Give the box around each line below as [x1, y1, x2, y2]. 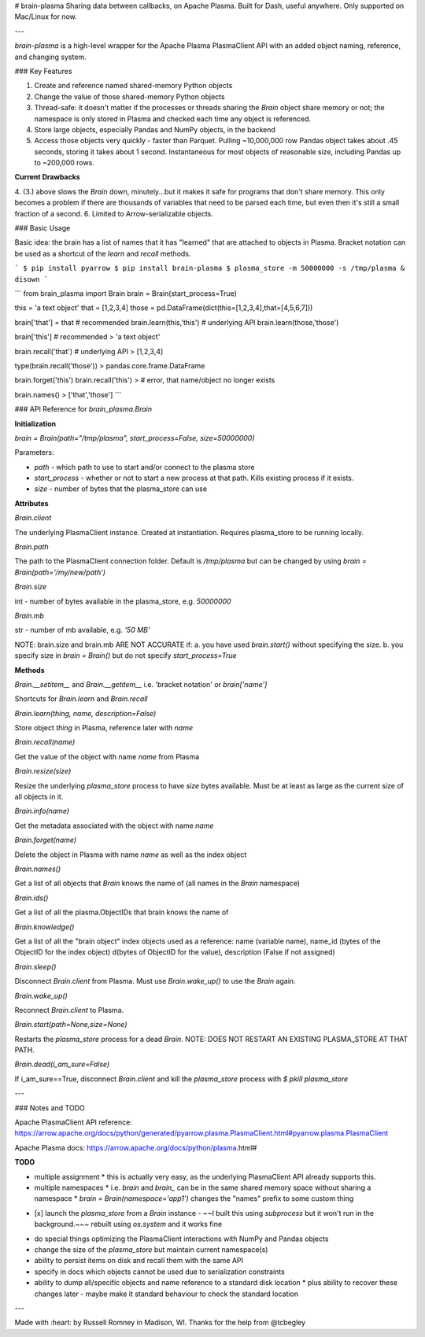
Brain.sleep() [14, 962, 57, 971]
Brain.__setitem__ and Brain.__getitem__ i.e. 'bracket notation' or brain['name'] [14, 679, 268, 689]
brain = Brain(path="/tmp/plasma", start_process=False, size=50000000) [14, 433, 255, 442]
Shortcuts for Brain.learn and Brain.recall [14, 694, 148, 704]
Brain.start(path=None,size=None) [14, 1020, 128, 1029]
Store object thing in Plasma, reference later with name [14, 723, 193, 733]
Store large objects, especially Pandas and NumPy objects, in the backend [34, 124, 275, 134]
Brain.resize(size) [14, 766, 72, 776]
